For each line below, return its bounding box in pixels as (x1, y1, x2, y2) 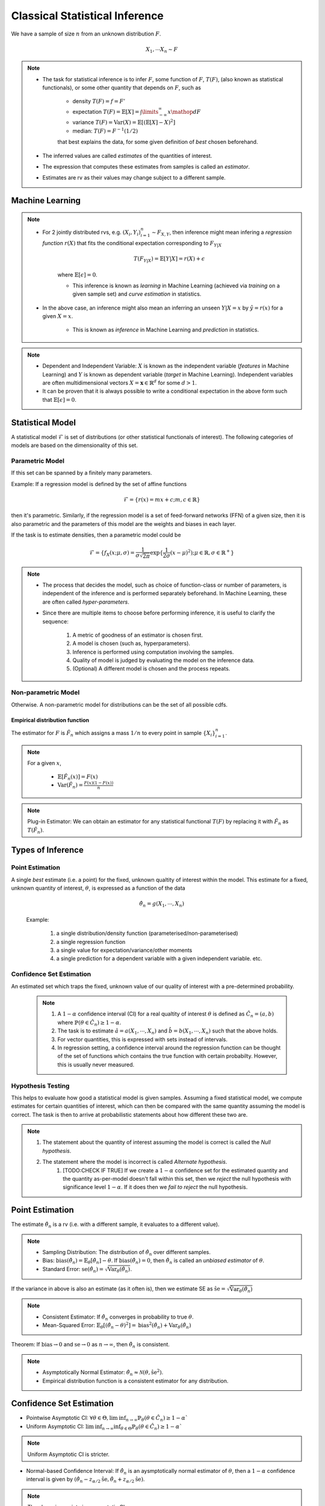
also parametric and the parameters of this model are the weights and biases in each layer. (11, 520, 237, 527)
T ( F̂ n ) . (27, 826, 45, 835)
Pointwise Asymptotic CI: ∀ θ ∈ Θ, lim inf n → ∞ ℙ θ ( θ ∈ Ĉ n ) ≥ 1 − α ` (26, 1414, 188, 1423)
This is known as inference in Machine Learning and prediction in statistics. (72, 326, 259, 334)
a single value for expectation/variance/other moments (56, 946, 193, 954)
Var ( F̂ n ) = (57, 782, 84, 790)
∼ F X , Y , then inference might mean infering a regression (151, 228, 292, 237)
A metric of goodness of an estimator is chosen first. (72, 631, 203, 639)
